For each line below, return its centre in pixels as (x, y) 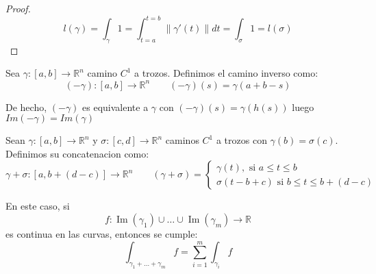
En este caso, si (38, 206)
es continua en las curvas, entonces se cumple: (102, 233)
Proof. (18, 8)
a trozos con (241, 140)
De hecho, (26, 107)
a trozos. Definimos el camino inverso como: (226, 73)
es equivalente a (115, 107)
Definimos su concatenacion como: (77, 153)
